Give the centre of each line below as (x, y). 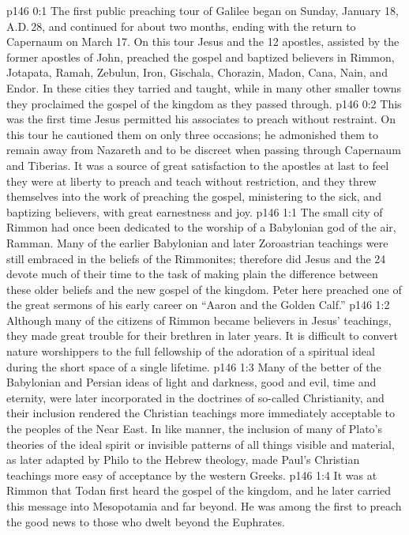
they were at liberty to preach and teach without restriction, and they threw (191, 181)
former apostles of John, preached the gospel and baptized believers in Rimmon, (201, 57)
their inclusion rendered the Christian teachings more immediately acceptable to (201, 413)
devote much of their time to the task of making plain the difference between (192, 274)
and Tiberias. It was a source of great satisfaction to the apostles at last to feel (198, 165)
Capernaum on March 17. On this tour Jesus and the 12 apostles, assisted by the (203, 41)
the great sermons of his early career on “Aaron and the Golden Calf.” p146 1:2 (198, 305)
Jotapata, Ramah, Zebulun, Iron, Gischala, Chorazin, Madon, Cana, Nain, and (197, 72)
